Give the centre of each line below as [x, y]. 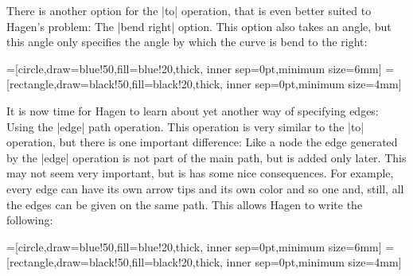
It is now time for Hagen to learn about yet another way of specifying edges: [193, 110]
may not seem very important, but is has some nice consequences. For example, [200, 173]
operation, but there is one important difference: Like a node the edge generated [202, 142]
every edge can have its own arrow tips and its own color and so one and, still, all [205, 188]
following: [30, 220]
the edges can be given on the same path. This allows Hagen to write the [185, 204]
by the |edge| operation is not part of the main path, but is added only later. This [206, 157]
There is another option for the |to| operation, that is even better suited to [189, 10]
